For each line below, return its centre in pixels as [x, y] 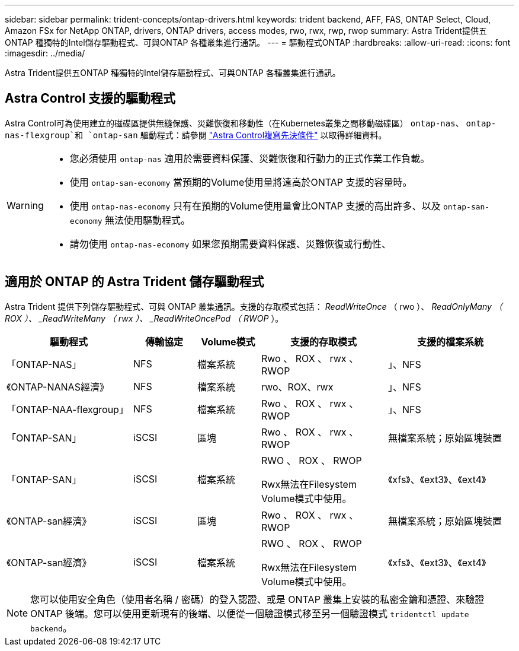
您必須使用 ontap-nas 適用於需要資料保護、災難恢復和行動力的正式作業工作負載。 [250, 158]
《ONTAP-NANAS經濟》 [58, 387]
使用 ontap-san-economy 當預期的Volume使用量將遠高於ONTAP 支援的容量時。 [241, 182]
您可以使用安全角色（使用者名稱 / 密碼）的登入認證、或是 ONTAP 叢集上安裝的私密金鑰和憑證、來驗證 [257, 599]
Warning [25, 205]
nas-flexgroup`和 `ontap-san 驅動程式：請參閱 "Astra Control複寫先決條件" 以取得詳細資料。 [196, 135]
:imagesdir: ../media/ [45, 53]
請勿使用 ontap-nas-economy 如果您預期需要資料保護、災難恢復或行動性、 [230, 244]
